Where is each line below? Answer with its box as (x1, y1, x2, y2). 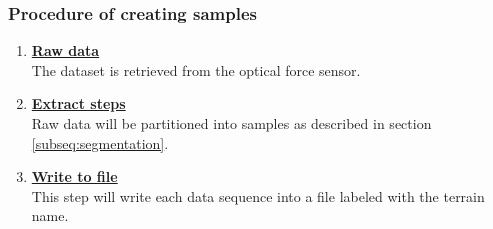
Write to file (31, 166, 118, 187)
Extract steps (31, 93, 126, 114)
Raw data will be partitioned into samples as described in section (31, 113, 432, 133)
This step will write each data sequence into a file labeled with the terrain (31, 185, 485, 206)
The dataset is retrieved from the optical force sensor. (31, 59, 361, 80)
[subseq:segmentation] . (31, 132, 169, 153)
